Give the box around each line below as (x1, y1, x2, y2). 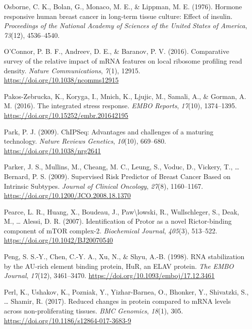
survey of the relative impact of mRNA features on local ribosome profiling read (4, 55, 242, 66)
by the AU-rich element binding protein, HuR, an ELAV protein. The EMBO (4, 261, 234, 271)
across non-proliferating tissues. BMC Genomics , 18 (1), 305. (4, 306, 183, 316)
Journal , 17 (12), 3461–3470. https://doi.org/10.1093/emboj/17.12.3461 (4, 270, 215, 280)
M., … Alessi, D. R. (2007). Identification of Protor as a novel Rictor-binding (4, 216, 232, 226)
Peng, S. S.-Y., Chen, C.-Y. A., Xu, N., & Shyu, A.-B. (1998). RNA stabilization (4, 251, 245, 262)
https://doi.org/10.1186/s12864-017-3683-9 (4, 315, 131, 325)
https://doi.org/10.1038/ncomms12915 (4, 75, 119, 85)
